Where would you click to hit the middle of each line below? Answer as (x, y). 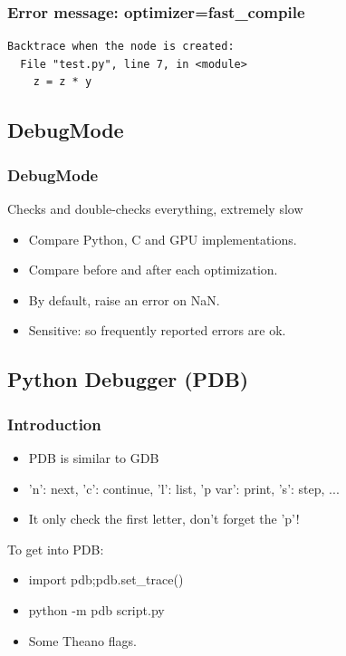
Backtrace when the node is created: (121, 47)
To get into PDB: (56, 549)
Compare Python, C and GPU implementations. (163, 239)
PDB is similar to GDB (94, 457)
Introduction (54, 424)
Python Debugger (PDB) (128, 379)
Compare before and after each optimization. (153, 270)
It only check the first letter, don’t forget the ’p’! (164, 519)
